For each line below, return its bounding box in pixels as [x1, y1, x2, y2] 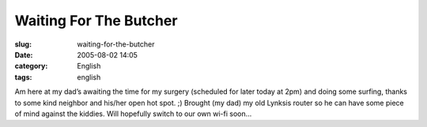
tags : [14, 72, 32, 82]
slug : [14, 39, 32, 49]
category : [14, 62, 48, 71]
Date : [14, 50, 33, 59]
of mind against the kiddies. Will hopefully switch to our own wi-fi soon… [14, 109, 252, 118]
